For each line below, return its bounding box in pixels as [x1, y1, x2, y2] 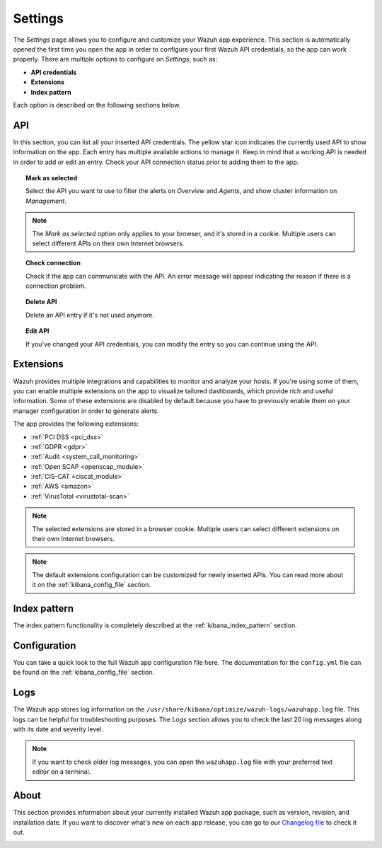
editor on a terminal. [32, 767, 91, 776]
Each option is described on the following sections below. [13, 100, 181, 109]
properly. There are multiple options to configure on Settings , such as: [13, 55, 218, 64]
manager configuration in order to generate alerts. [13, 407, 159, 415]
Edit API [25, 327, 50, 335]
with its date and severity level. [13, 725, 104, 733]
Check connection [25, 259, 81, 267]
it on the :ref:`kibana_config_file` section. [32, 581, 151, 589]
